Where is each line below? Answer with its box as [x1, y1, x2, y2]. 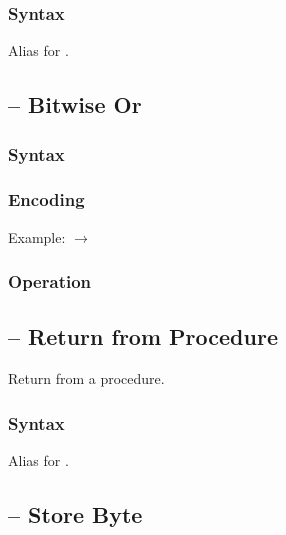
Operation [8, 269, 92, 294]
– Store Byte [8, 499, 143, 530]
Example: [8, 226, 66, 247]
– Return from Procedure [8, 321, 278, 352]
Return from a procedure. [8, 368, 165, 389]
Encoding [8, 187, 85, 212]
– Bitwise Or [8, 89, 142, 120]
